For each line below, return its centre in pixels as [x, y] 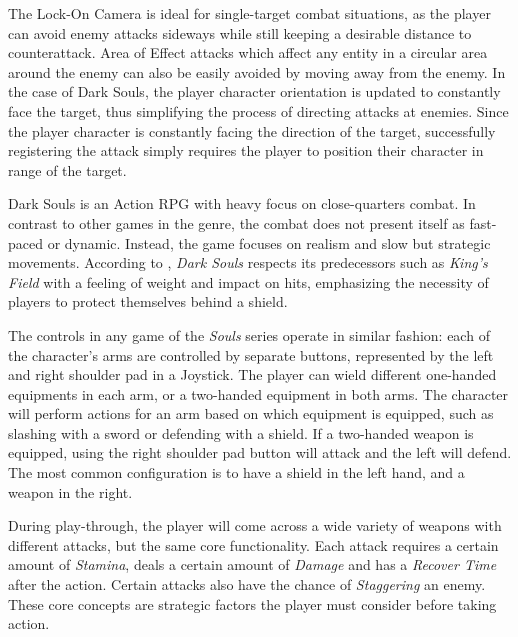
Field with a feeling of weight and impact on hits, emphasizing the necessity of [248, 281]
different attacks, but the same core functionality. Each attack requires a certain [253, 544]
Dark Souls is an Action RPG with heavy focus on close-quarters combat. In [242, 203]
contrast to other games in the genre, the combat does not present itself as [236, 222]
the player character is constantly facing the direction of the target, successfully [252, 130]
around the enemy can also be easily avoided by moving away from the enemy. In [257, 71]
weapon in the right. [70, 491]
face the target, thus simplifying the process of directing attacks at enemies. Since [258, 110]
